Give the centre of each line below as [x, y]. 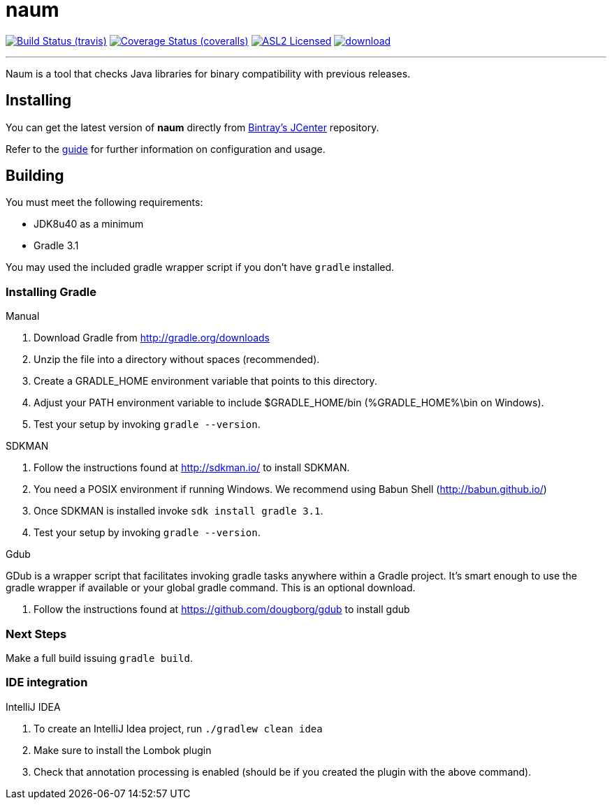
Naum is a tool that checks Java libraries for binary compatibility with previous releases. [208, 73]
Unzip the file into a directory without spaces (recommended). [177, 360]
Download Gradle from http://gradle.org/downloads [152, 338]
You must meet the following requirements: [104, 202]
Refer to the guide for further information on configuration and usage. [166, 149]
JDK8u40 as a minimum [89, 224]
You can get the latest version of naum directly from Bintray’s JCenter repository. [192, 127]
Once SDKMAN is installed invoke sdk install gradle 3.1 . [178, 511]
